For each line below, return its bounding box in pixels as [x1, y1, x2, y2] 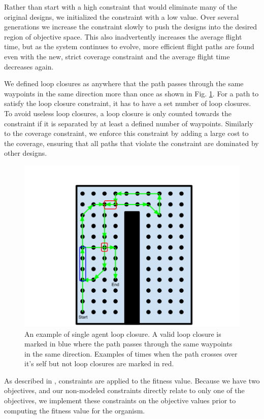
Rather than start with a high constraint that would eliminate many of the [4, 2, 237, 12]
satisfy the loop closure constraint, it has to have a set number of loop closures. [4, 98, 251, 109]
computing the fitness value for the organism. [4, 405, 145, 415]
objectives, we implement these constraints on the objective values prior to [4, 395, 236, 406]
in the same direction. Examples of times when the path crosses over [24, 348, 238, 359]
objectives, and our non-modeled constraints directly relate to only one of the [4, 385, 245, 396]
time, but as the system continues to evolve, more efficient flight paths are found [4, 41, 254, 52]
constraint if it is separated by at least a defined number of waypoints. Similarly [4, 118, 253, 128]
